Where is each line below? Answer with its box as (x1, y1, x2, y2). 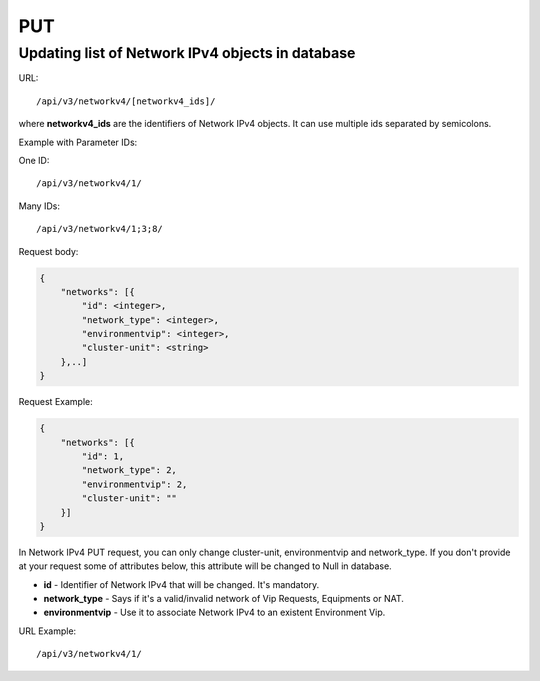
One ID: (18, 154, 50, 166)
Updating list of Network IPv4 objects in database (18, 44, 356, 62)
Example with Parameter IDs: (18, 136, 138, 148)
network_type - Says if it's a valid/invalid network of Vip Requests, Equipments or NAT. (43, 593, 405, 605)
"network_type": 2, (81, 465, 177, 476)
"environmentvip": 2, (81, 478, 188, 490)
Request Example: (18, 396, 94, 408)
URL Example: (18, 625, 77, 637)
